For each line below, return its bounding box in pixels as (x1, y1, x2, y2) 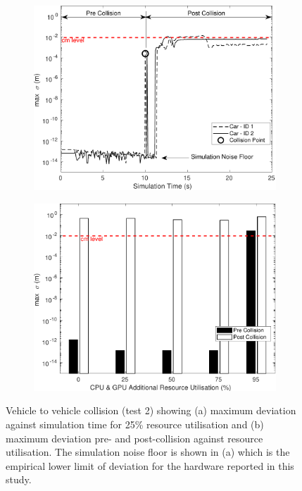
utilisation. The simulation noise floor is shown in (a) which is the (6, 445, 290, 459)
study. (6, 472, 32, 487)
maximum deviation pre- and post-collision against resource (6, 430, 263, 445)
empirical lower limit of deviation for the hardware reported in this (6, 458, 294, 473)
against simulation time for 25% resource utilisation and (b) (6, 417, 264, 432)
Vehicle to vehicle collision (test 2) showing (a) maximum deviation (6, 403, 296, 418)
